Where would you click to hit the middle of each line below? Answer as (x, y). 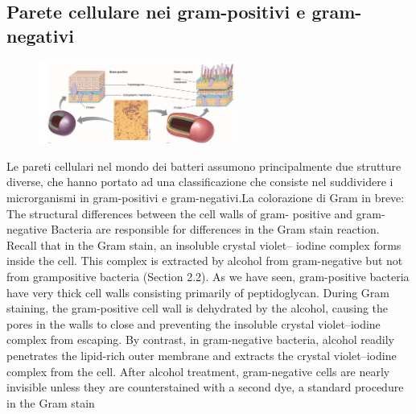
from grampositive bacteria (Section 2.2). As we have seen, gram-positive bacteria (208, 276)
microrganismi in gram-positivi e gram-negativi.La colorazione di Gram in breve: (206, 198)
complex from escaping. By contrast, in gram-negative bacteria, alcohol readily (200, 339)
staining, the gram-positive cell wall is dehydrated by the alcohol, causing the (198, 308)
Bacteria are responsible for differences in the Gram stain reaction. (215, 229)
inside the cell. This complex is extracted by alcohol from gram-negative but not (205, 261)
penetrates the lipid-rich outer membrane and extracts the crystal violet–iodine (202, 355)
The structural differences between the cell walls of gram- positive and (180, 213)
